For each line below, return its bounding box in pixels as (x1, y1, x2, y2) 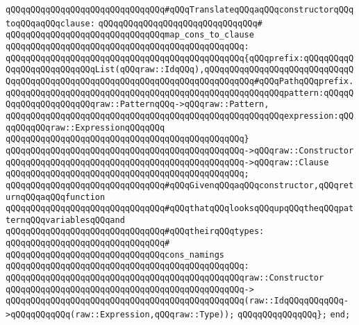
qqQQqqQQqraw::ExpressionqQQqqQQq (6, 122, 165, 133)
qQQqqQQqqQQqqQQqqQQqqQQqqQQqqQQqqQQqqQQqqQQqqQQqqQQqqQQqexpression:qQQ (6, 110, 354, 121)
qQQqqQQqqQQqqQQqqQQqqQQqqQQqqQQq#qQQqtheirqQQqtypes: (6, 226, 265, 237)
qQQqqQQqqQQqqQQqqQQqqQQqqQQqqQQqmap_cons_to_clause (6, 30, 254, 40)
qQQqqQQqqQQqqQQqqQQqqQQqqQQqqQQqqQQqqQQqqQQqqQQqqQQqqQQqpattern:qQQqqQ (6, 87, 354, 98)
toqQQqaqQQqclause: (6, 18, 95, 28)
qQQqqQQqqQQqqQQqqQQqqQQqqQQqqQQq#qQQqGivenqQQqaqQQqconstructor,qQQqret (6, 180, 354, 190)
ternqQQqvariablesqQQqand (6, 215, 125, 225)
